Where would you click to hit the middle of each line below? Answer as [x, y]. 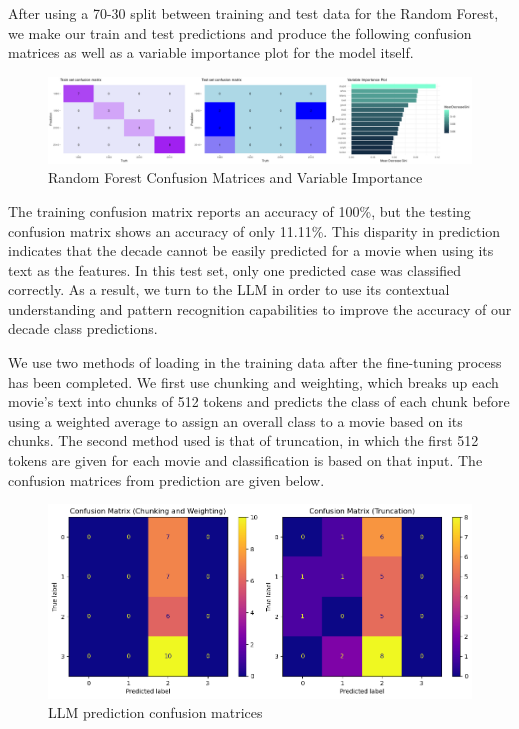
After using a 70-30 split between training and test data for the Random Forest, [253, 13]
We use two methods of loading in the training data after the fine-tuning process [255, 362]
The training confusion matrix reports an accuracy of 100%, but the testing [239, 210]
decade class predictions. [83, 328]
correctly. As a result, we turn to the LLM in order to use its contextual [229, 289]
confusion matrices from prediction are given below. [166, 479]
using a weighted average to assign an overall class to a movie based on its [235, 420]
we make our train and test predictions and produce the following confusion [240, 32]
